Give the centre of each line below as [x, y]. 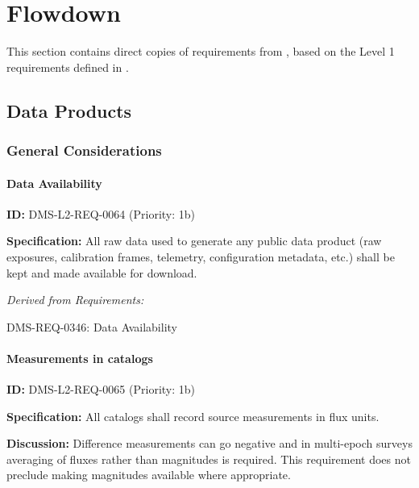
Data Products [69, 110]
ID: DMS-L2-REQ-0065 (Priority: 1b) [101, 389]
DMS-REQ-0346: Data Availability [92, 326]
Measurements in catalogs [80, 358]
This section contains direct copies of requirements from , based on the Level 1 [201, 51]
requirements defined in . [68, 67]
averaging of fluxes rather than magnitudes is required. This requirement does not [209, 459]
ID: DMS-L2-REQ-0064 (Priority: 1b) [101, 213]
